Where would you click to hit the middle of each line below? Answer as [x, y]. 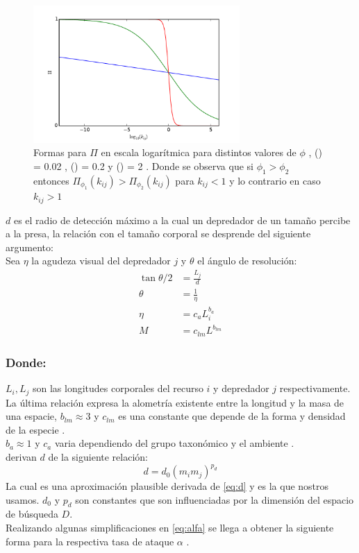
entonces [51, 180]
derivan [21, 456]
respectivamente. [315, 388]
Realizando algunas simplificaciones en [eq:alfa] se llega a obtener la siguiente [170, 528]
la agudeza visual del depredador [101, 261]
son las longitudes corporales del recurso [118, 388]
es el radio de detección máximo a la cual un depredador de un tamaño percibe [182, 220]
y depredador [241, 388]
